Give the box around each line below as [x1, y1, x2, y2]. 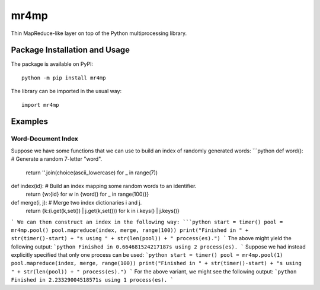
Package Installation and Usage [11, 45, 130, 55]
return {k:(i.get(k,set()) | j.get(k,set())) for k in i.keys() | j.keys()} [25, 208, 180, 215]
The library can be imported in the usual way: [11, 88, 122, 95]
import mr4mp [21, 101, 59, 108]
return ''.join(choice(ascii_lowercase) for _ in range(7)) [25, 169, 158, 176]
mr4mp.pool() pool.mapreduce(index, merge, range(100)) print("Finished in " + [11, 227, 249, 234]
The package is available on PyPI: [11, 60, 94, 68]
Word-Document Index [11, 135, 78, 143]
